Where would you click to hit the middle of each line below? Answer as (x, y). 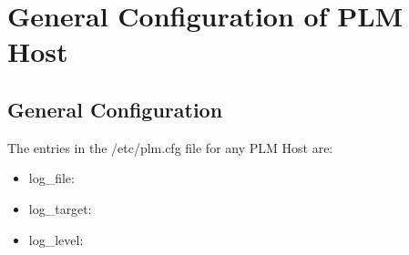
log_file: (51, 178)
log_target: (60, 208)
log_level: (56, 239)
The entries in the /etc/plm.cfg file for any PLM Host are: (170, 147)
